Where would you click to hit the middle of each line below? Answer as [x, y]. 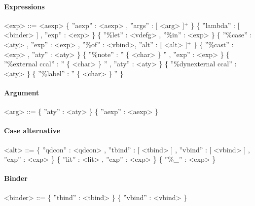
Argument [22, 92]
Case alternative [32, 131]
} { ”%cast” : [214, 44]
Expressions [24, 6]
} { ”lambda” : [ [215, 25]
